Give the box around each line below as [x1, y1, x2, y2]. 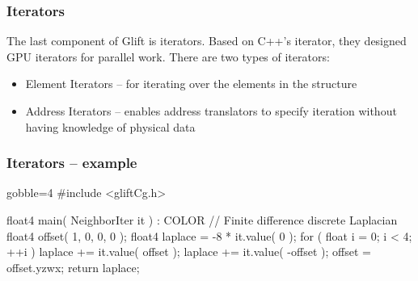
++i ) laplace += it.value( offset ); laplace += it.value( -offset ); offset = [6, 243, 371, 260]
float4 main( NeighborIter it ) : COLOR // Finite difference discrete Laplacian [6, 212, 398, 228]
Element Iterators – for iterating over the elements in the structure [25, 75, 357, 92]
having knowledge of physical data [25, 118, 196, 135]
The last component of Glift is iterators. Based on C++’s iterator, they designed [6, 32, 407, 49]
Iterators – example [6, 153, 137, 173]
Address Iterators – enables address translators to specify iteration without [25, 103, 397, 119]
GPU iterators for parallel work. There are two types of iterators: [6, 48, 330, 65]
